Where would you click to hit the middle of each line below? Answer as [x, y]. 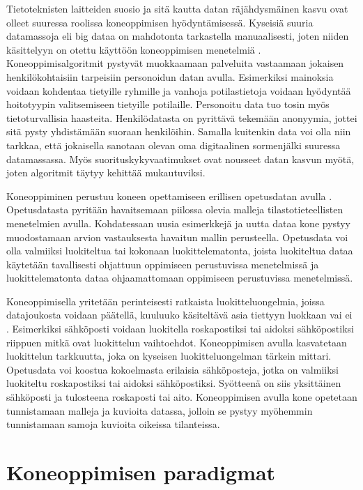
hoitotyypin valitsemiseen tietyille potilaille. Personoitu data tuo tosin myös [168, 104]
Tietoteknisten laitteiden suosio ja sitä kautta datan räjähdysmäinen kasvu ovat [177, 8]
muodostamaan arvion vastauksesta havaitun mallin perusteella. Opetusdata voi [177, 237]
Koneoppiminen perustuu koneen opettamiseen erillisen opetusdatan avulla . [169, 196]
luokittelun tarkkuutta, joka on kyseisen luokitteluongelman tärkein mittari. [169, 356]
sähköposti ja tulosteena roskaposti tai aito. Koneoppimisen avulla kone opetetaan [182, 397]
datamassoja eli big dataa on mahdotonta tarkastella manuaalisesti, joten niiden [178, 36]
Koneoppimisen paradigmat [141, 472]
